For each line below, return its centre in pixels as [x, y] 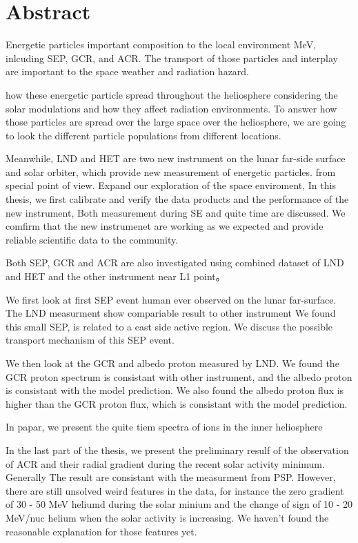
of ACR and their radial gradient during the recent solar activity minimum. [165, 463]
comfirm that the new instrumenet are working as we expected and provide [165, 226]
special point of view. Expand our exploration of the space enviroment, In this [171, 185]
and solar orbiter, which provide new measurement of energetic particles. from [171, 171]
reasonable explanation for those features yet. [101, 531]
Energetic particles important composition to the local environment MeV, [161, 45]
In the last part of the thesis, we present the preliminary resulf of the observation [177, 450]
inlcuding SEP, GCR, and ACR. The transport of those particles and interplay [172, 58]
